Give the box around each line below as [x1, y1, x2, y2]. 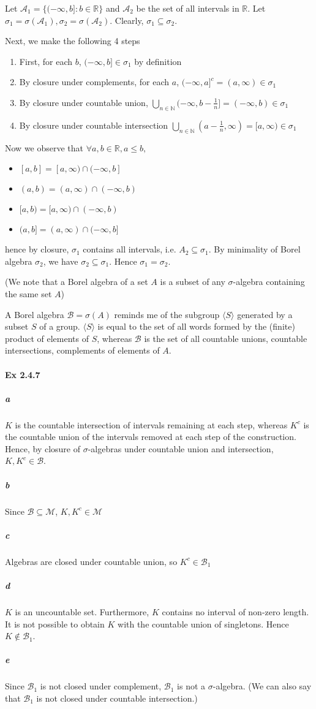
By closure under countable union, [19, 96, 148, 108]
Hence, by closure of [5, 442, 80, 455]
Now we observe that [5, 141, 84, 154]
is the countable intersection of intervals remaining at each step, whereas [15, 418, 288, 431]
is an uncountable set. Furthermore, [15, 605, 149, 618]
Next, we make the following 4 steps [5, 34, 140, 47]
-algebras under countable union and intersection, [88, 442, 274, 455]
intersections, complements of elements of [5, 344, 160, 357]
